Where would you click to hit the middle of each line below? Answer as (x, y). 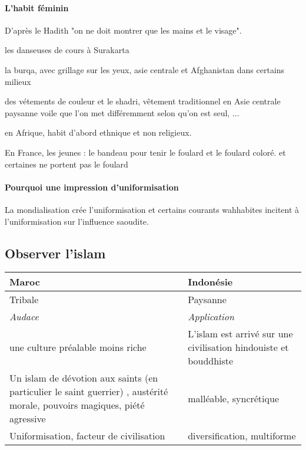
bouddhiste (211, 361)
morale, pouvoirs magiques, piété (77, 405)
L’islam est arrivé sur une (240, 334)
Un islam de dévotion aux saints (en (84, 378)
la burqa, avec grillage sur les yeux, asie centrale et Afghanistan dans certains (145, 69)
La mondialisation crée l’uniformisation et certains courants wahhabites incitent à (152, 209)
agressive (28, 419)
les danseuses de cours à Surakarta (67, 50)
